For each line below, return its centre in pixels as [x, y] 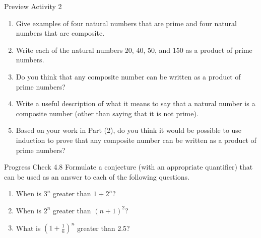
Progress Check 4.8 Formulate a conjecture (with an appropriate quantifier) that [128, 167]
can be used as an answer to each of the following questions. [97, 176]
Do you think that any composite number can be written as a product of [128, 76]
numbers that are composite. [60, 33]
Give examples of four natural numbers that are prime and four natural [126, 23]
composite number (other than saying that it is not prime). [107, 113]
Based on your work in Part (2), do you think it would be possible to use [129, 130]
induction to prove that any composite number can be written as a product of [136, 140]
